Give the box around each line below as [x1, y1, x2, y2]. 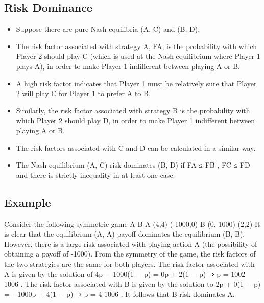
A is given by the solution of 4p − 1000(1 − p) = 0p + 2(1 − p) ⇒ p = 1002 [4, 268, 246, 279]
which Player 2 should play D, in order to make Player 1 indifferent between [16, 115, 255, 126]
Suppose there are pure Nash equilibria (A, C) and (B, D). [16, 24, 200, 34]
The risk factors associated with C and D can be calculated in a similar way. [16, 142, 256, 153]
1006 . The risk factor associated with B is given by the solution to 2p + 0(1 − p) [4, 278, 261, 289]
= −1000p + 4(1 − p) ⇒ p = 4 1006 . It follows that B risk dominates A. [4, 288, 235, 299]
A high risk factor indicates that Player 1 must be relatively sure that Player [16, 78, 257, 88]
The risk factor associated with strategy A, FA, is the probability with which [16, 40, 257, 51]
